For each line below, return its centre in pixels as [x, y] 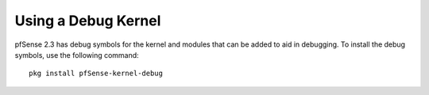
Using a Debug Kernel [88, 21]
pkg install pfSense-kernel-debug [96, 74]
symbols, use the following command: [77, 55]
